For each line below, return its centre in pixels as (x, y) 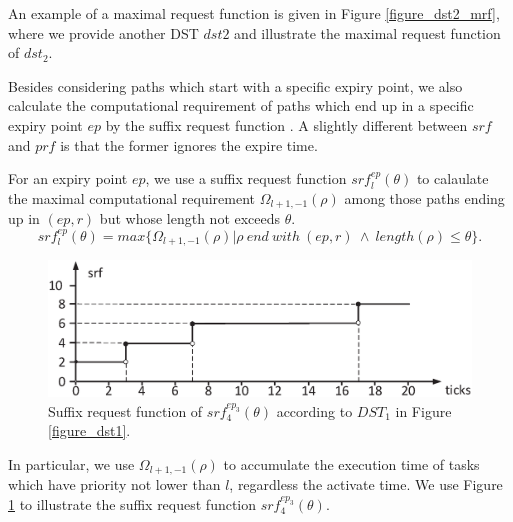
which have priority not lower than (114, 484)
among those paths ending (424, 197)
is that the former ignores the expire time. (189, 144)
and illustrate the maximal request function (367, 32)
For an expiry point (68, 178)
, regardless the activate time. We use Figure (366, 484)
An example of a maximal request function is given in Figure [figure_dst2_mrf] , (254, 13)
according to (314, 410)
